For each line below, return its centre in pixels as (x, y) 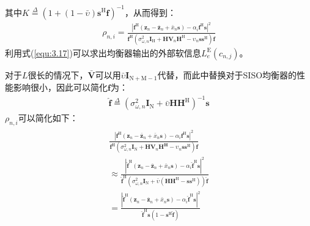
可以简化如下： (48, 118)
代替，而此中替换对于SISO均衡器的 (227, 74)
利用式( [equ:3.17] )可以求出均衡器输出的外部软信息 (103, 52)
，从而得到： (151, 12)
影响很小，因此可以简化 (60, 87)
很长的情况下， (58, 74)
